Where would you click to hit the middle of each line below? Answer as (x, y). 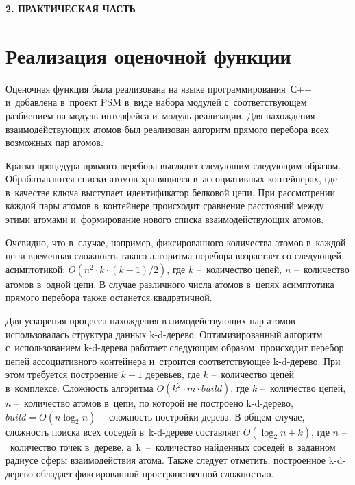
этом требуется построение (62, 374)
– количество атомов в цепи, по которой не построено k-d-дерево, (154, 403)
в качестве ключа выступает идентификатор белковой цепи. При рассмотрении (170, 192)
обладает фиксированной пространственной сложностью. (155, 473)
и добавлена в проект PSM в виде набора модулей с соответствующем (156, 102)
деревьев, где (173, 374)
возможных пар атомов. (54, 142)
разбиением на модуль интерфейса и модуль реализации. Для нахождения (160, 115)
